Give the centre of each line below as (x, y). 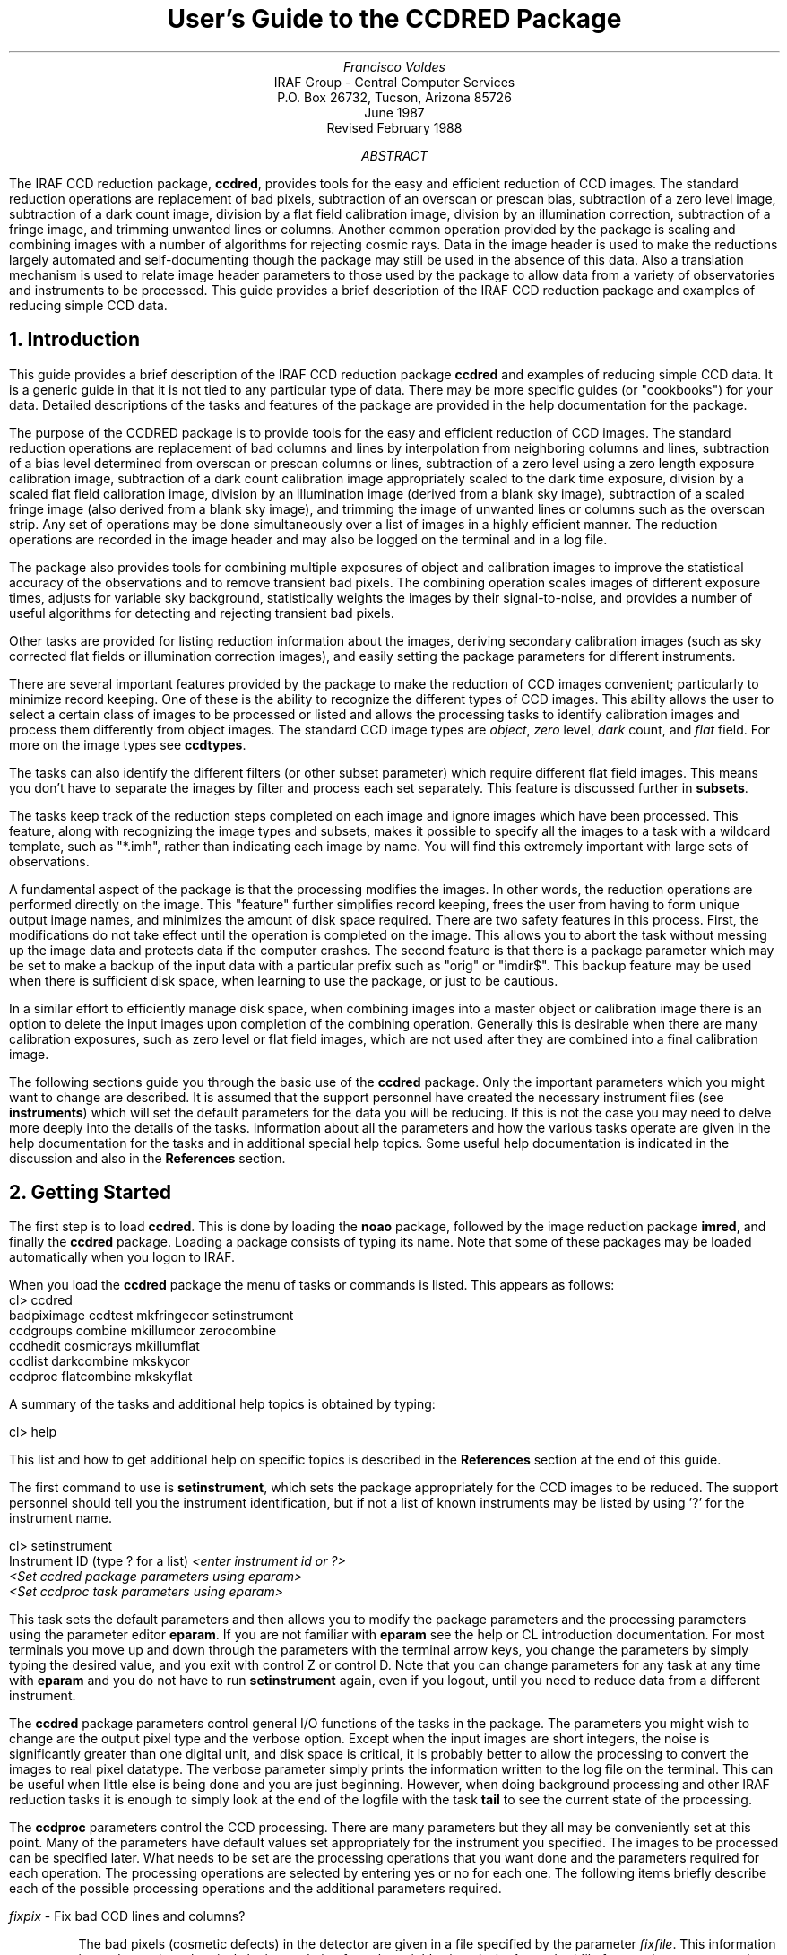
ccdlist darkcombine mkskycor (99, 1361)
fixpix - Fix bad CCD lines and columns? (127, 1916)
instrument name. (61, 1518)
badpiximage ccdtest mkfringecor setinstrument (151, 1316)
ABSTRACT (394, 155)
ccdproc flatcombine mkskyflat (101, 1377)
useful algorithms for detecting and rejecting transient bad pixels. (202, 613)
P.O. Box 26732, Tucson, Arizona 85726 (394, 97)
